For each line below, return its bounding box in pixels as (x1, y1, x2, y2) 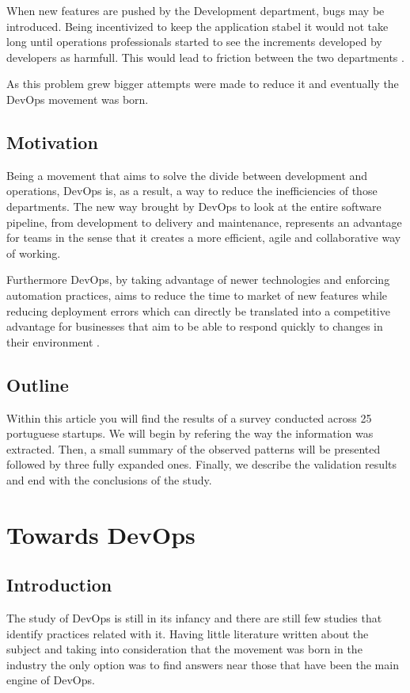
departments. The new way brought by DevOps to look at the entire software (6, 197, 382, 214)
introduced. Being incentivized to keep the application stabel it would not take (6, 17, 389, 34)
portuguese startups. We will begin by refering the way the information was (6, 425, 374, 442)
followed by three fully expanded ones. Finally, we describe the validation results (6, 456, 397, 473)
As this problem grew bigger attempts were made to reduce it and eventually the (6, 75, 399, 92)
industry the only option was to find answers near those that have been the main (6, 656, 399, 672)
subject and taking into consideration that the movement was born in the (6, 641, 363, 657)
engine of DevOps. (6, 672, 95, 688)
